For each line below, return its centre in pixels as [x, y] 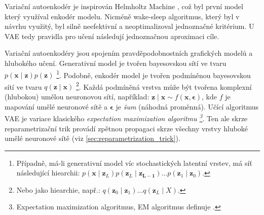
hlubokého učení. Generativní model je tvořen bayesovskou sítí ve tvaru [116, 63]
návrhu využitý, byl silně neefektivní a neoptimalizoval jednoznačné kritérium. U [129, 26]
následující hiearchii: [48, 173]
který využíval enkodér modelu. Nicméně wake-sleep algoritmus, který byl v [122, 16]
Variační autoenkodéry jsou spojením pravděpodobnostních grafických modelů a [129, 53]
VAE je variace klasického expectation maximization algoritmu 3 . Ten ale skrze [126, 117]
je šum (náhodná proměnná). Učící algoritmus [187, 106]
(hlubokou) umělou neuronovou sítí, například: [77, 97]
